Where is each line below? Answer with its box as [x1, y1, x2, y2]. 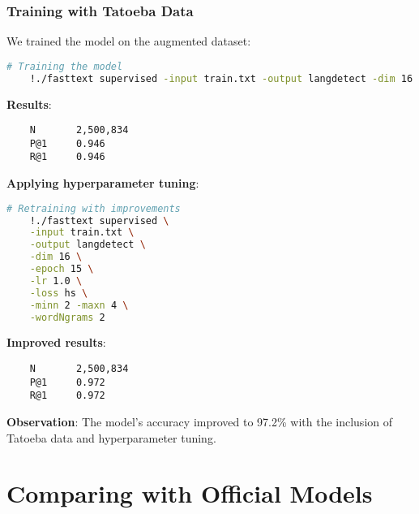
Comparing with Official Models [6, 477, 373, 510]
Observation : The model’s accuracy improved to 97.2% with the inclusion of [6, 413, 393, 430]
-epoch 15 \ [29, 263, 94, 275]
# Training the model [6, 60, 123, 72]
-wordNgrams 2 [29, 311, 105, 323]
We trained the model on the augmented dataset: [6, 32, 251, 50]
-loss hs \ [29, 287, 88, 299]
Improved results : [6, 334, 106, 351]
